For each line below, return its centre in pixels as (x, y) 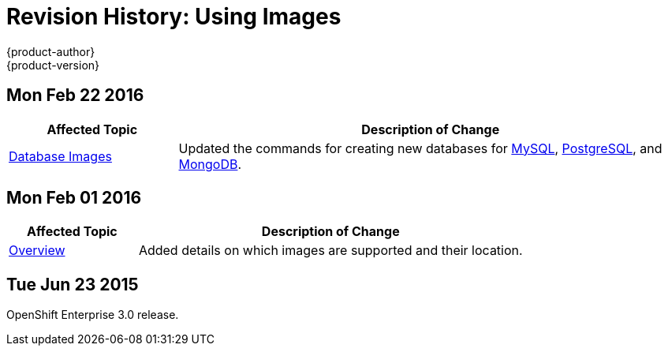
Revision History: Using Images (174, 17)
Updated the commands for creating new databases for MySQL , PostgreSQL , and (420, 148)
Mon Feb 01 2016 (74, 198)
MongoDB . (210, 164)
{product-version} (53, 65)
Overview (37, 251)
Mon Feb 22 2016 (75, 95)
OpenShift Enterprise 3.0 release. (93, 315)
